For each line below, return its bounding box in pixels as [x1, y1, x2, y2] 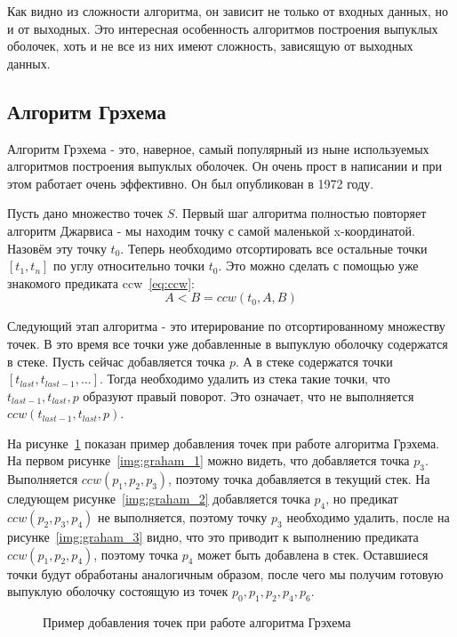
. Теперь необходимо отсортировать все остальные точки [120, 238, 428, 257]
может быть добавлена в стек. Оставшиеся [197, 544, 429, 563]
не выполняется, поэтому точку [97, 508, 268, 527]
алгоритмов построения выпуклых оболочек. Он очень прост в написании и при [7, 157, 442, 175]
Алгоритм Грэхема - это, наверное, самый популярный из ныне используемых [7, 139, 429, 157]
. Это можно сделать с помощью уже [218, 256, 419, 275]
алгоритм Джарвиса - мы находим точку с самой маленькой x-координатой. [7, 221, 415, 239]
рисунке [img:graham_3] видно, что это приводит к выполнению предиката [7, 528, 419, 546]
